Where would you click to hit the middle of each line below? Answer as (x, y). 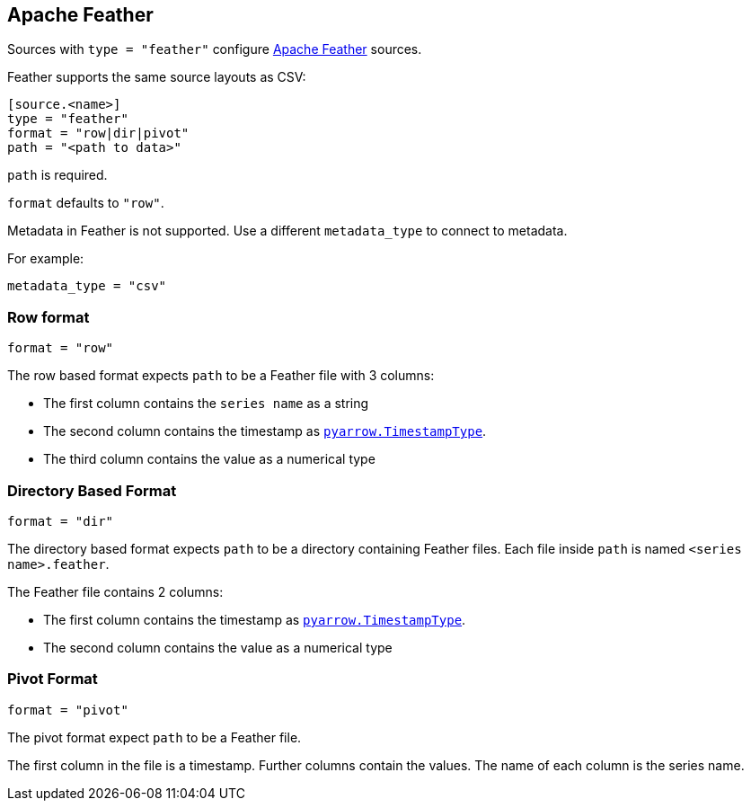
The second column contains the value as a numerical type (218, 647)
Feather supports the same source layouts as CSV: (157, 77)
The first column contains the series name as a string (206, 404)
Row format (49, 317)
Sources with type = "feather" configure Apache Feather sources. (215, 49)
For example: (46, 259)
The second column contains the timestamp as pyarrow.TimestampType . (265, 431)
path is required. (57, 175)
